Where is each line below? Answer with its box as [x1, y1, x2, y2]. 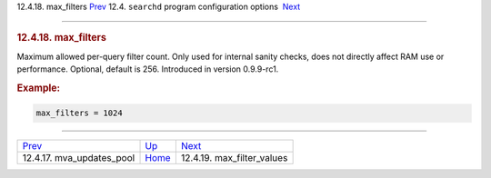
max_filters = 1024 [35, 108, 123, 118]
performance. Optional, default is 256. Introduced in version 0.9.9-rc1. [16, 64, 279, 74]
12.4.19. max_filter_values [180, 152, 288, 164]
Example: [16, 82, 61, 94]
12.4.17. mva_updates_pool [22, 152, 135, 164]
